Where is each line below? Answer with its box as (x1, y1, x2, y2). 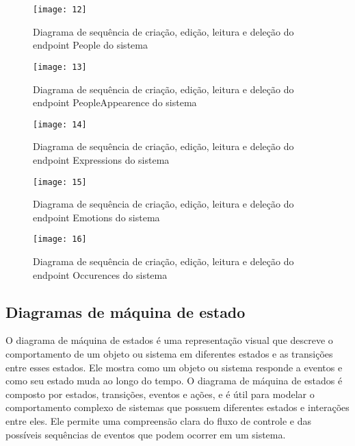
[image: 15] (33, 177, 87, 187)
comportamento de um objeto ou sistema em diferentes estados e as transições (5, 347, 333, 361)
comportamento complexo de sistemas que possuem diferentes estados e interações (5, 400, 350, 414)
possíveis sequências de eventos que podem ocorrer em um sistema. (5, 427, 286, 441)
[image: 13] (33, 62, 87, 72)
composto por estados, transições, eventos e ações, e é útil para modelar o (5, 386, 315, 401)
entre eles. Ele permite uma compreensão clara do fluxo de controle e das (5, 413, 312, 428)
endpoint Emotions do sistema (33, 210, 160, 224)
